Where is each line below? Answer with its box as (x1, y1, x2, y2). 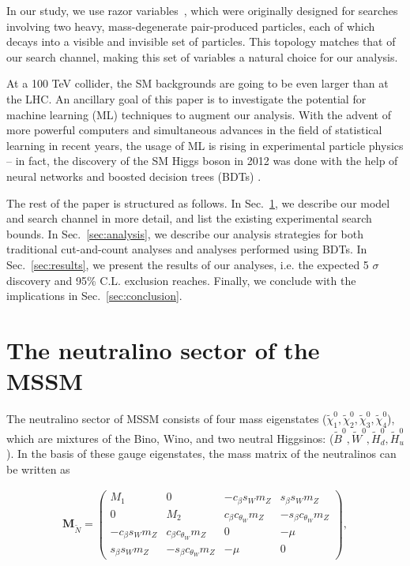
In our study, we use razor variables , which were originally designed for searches (6, 2, 398, 18)
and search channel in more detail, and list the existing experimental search (6, 210, 372, 227)
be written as (6, 460, 70, 477)
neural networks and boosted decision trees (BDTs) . (6, 167, 261, 184)
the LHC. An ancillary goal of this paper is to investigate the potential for (6, 90, 367, 107)
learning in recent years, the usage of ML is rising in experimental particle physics (6, 137, 404, 153)
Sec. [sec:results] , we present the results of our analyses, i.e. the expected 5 (6, 256, 369, 272)
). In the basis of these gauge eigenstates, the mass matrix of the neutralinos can (6, 445, 397, 462)
